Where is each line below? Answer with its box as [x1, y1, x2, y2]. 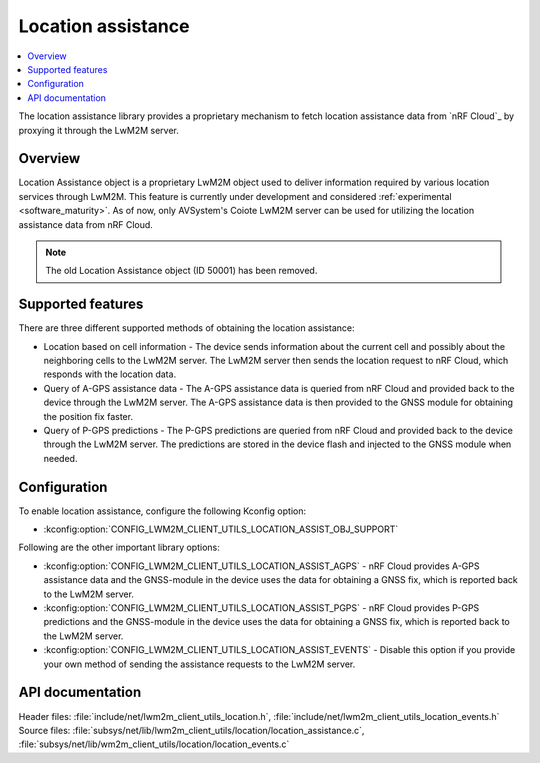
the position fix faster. [43, 410, 134, 422]
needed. [43, 452, 78, 464]
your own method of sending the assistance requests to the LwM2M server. [43, 658, 356, 670]
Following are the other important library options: [18, 541, 220, 554]
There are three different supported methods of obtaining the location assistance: [18, 322, 355, 334]
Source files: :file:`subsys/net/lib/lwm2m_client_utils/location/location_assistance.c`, [18, 724, 365, 736]
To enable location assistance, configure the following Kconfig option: [18, 505, 307, 517]
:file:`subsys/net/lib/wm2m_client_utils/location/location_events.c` [18, 738, 290, 750]
